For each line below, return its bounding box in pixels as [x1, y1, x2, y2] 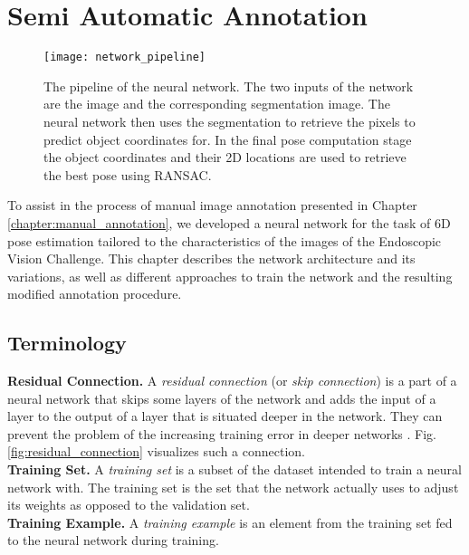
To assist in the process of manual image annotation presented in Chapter [7, 196, 417, 215]
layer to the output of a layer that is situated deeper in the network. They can [7, 407, 443, 426]
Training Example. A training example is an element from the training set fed [7, 512, 453, 531]
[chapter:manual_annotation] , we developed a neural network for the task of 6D [7, 213, 451, 232]
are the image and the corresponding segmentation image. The [43, 94, 390, 113]
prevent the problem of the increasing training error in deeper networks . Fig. [7, 424, 437, 443]
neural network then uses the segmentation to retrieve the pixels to [43, 111, 416, 130]
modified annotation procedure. [7, 284, 182, 303]
